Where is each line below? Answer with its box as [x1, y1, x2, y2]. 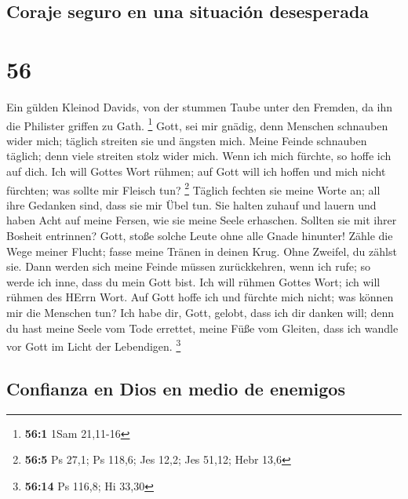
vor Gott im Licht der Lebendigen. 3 [6, 336, 181, 354]
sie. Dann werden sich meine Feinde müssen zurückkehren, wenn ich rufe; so [6, 258, 371, 275]
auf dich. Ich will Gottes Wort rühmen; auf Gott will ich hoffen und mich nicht [6, 162, 386, 179]
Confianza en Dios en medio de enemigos [6, 376, 345, 400]
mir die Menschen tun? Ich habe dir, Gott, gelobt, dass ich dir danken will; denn [6, 304, 394, 320]
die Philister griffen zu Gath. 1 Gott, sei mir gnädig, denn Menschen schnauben [6, 115, 388, 133]
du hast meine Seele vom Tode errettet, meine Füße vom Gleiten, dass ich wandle [6, 319, 399, 336]
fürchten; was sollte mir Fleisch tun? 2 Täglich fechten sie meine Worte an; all [6, 179, 381, 198]
